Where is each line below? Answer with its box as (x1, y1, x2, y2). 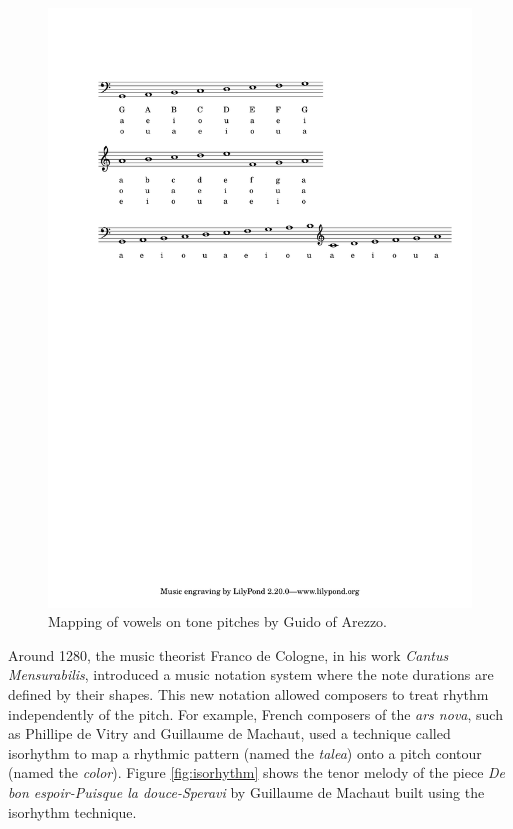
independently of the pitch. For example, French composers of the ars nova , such (8, 703, 503, 724)
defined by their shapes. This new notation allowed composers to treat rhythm (8, 684, 489, 705)
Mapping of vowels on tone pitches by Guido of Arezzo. (48, 611, 388, 632)
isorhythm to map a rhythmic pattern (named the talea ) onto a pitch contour (8, 742, 482, 763)
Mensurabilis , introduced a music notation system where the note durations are (8, 664, 494, 685)
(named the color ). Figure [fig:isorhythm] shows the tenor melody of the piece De (8, 762, 506, 783)
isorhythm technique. (8, 801, 137, 822)
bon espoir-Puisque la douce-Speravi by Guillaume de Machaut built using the (8, 782, 485, 803)
